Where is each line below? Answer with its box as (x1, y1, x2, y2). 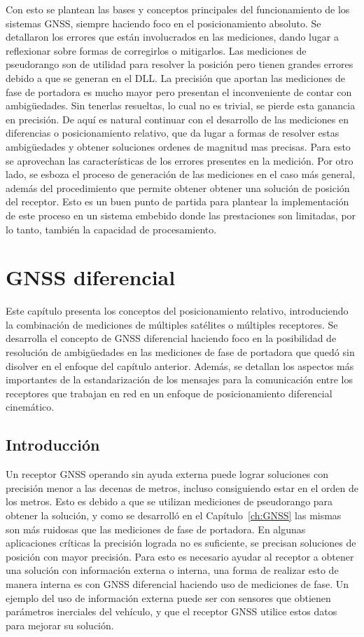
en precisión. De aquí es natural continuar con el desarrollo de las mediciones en (6, 111, 349, 126)
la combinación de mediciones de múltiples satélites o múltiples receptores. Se (6, 317, 338, 331)
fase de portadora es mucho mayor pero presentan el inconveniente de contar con (6, 84, 352, 99)
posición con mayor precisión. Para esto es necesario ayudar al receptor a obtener (6, 549, 354, 563)
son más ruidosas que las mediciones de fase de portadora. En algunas (6, 521, 306, 536)
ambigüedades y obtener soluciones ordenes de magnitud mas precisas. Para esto (6, 139, 351, 153)
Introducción (6, 434, 100, 456)
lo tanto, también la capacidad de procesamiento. (6, 221, 217, 236)
